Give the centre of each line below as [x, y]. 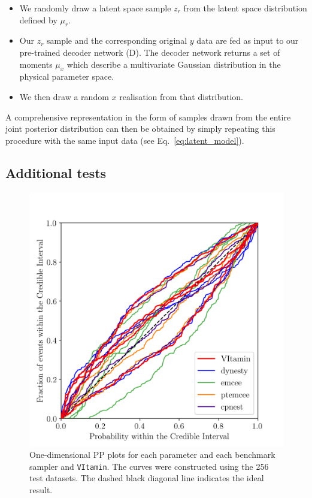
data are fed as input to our [248, 40]
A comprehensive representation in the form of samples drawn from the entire [148, 117]
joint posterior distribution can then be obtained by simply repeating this [140, 129]
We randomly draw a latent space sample [95, 8]
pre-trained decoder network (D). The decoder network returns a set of [150, 52]
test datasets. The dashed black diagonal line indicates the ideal [147, 478]
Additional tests [56, 172]
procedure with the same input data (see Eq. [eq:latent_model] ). [125, 140]
